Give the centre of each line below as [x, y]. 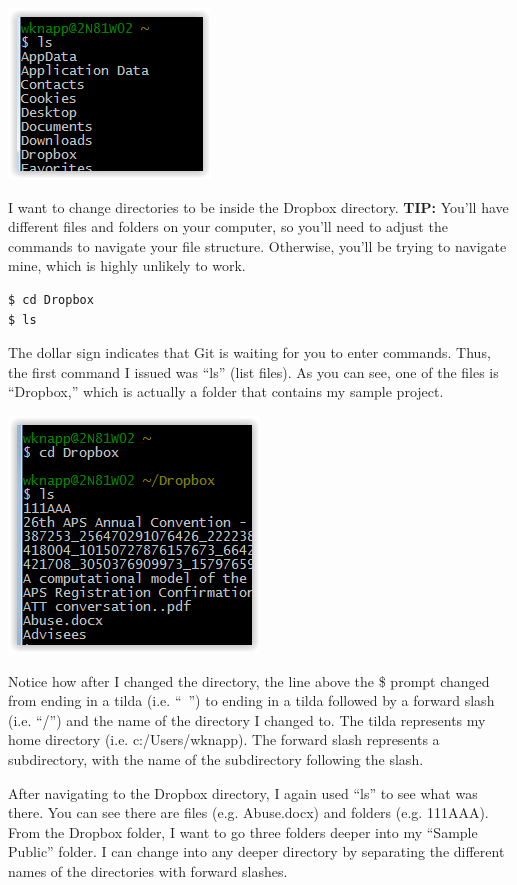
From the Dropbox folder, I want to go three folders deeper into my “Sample [243, 831]
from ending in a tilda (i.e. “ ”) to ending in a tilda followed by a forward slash [251, 700]
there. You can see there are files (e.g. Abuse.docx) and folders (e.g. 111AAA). [248, 812]
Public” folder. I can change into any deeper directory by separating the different [256, 851]
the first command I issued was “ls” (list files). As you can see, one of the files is [253, 371]
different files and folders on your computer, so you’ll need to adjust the [228, 226]
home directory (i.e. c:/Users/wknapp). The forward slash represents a [224, 739]
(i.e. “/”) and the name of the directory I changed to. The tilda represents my [247, 719]
